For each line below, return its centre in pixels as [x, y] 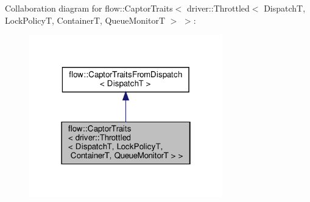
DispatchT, [285, 8]
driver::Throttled [218, 8]
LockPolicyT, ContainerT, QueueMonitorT [85, 20]
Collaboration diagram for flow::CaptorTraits [89, 8]
